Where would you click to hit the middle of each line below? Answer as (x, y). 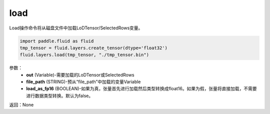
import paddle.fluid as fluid (57, 41)
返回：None (21, 105)
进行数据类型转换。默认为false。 (60, 96)
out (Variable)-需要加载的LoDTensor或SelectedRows (80, 75)
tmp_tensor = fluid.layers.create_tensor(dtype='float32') (93, 48)
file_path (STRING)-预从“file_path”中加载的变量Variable (83, 82)
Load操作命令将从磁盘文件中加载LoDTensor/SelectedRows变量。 (76, 28)
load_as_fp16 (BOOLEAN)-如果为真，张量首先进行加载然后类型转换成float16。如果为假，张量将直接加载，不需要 (141, 89)
